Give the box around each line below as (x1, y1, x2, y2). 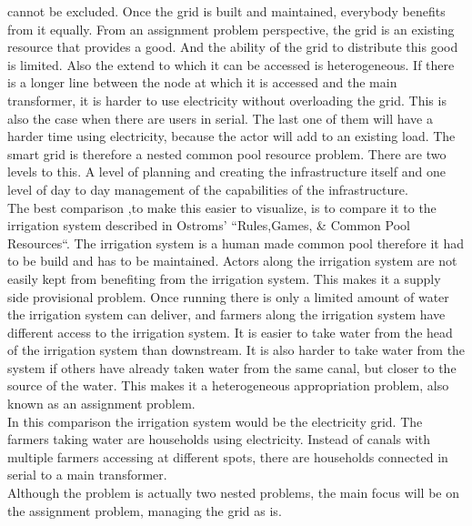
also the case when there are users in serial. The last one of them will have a (7, 108, 433, 127)
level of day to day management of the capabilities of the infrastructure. (7, 179, 408, 198)
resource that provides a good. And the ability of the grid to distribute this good (7, 37, 458, 56)
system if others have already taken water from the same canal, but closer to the (7, 358, 457, 377)
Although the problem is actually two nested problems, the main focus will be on (7, 483, 459, 502)
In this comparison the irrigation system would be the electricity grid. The (7, 411, 423, 430)
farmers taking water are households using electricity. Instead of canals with (7, 430, 430, 449)
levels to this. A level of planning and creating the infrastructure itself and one (7, 162, 446, 181)
